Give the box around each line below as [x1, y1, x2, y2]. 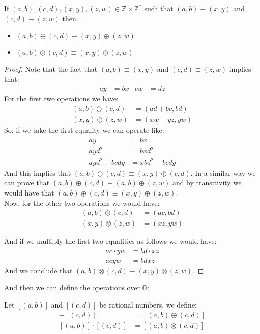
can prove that [4, 177, 50, 188]
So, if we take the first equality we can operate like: [4, 125, 164, 135]
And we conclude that [4, 265, 73, 275]
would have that [4, 187, 54, 198]
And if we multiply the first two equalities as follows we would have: [4, 236, 217, 246]
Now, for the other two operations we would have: [4, 197, 160, 208]
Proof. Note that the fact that [4, 64, 98, 74]
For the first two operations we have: [4, 93, 119, 104]
